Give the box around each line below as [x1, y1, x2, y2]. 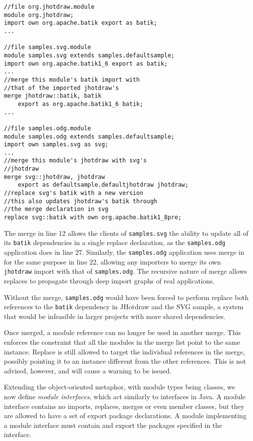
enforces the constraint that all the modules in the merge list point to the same [4, 337, 240, 347]
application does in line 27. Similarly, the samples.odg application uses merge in [4, 247, 245, 257]
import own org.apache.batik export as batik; [4, 19, 157, 27]
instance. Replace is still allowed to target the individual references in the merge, [4, 346, 245, 356]
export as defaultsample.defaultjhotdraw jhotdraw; [18, 181, 189, 189]
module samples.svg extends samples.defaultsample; [4, 52, 175, 59]
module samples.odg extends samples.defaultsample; [4, 133, 175, 140]
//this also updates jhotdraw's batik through [4, 197, 157, 205]
